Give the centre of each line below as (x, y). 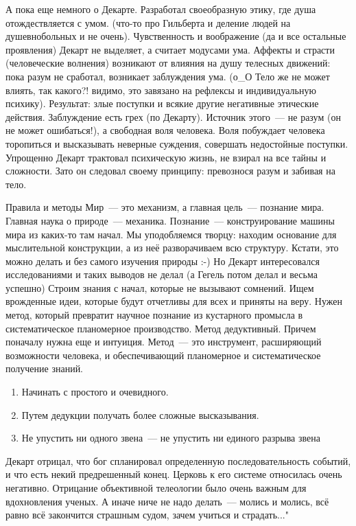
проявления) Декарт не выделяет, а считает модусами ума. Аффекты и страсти (170, 49)
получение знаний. (45, 368)
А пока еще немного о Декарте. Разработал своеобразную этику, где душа (161, 9)
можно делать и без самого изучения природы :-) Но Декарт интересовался (163, 261)
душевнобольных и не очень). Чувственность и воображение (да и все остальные (176, 36)
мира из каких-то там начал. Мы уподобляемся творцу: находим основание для (171, 234)
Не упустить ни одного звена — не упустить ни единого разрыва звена (171, 438)
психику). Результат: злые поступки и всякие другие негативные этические (162, 103)
